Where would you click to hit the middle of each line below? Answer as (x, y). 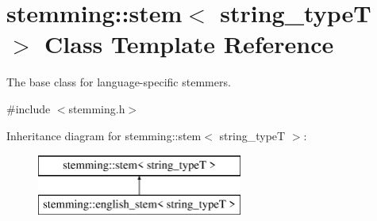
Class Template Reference (189, 44)
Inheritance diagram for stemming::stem (104, 135)
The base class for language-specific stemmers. (119, 82)
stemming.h (97, 108)
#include (29, 108)
